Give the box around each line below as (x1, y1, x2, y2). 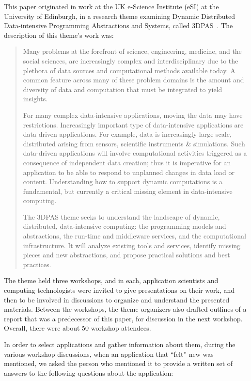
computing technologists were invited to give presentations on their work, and (4, 285, 235, 295)
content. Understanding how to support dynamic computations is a (23, 176, 222, 187)
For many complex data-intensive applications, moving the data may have (23, 110, 243, 120)
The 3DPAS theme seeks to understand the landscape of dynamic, (23, 211, 220, 222)
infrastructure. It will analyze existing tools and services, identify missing (23, 240, 241, 250)
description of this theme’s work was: (4, 30, 114, 40)
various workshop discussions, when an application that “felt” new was (4, 349, 214, 359)
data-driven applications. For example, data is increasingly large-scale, (23, 129, 232, 139)
